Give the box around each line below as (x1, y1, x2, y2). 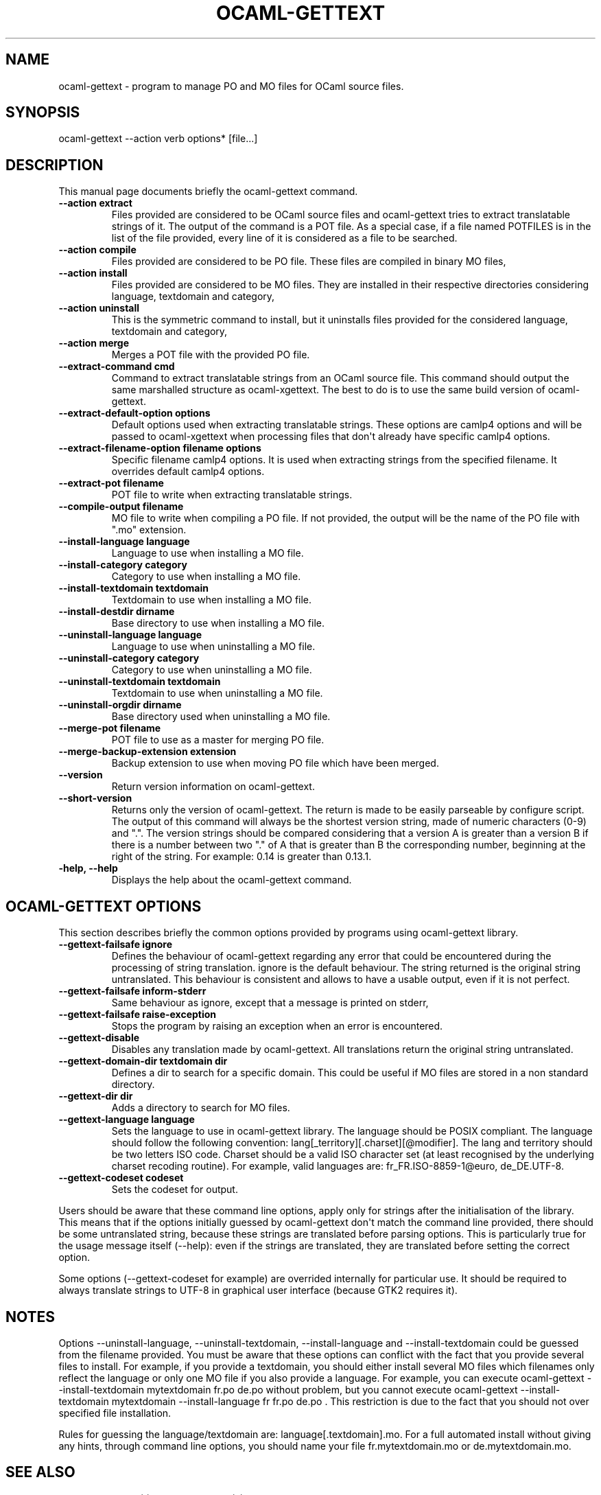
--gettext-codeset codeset (58, 1172, 184, 1184)
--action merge (58, 337, 130, 349)
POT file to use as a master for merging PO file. (111, 734, 325, 746)
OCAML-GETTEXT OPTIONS (5, 897, 202, 915)
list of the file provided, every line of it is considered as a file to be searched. (111, 232, 458, 244)
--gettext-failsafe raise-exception (58, 1008, 217, 1021)
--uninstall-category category (58, 652, 200, 664)
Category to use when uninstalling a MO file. (111, 664, 312, 676)
